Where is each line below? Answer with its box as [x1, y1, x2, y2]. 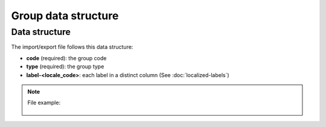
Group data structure [11, 9, 119, 22]
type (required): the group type [26, 63, 104, 70]
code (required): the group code [26, 54, 107, 61]
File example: [27, 99, 60, 107]
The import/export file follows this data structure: [11, 43, 133, 51]
